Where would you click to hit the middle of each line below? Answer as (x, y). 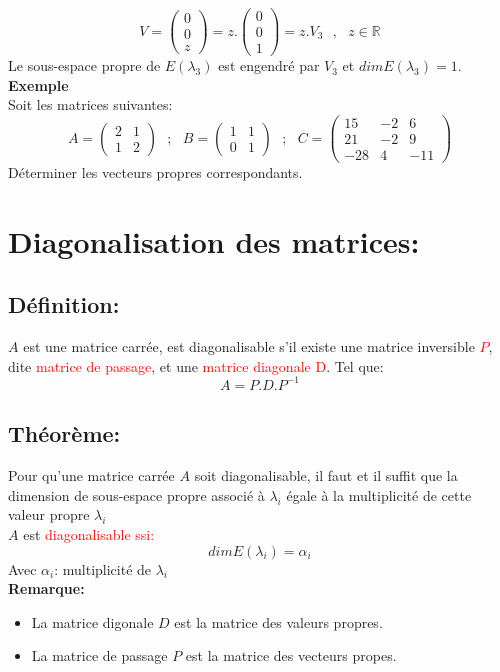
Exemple (38, 84)
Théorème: (64, 433)
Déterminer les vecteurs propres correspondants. (155, 172)
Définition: (64, 304)
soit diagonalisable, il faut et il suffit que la (326, 475)
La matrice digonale (92, 621)
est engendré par (269, 65)
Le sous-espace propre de (84, 65)
